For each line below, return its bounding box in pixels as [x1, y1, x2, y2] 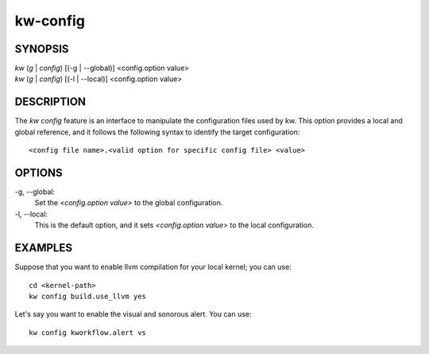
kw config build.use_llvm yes [29, 291, 147, 301]
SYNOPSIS [14, 42, 69, 56]
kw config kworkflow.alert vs [29, 328, 147, 337]
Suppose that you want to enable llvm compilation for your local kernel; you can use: [14, 263, 292, 272]
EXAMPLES [14, 241, 73, 255]
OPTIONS [14, 165, 63, 179]
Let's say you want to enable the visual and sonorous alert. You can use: [14, 309, 252, 319]
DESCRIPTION [14, 95, 87, 109]
